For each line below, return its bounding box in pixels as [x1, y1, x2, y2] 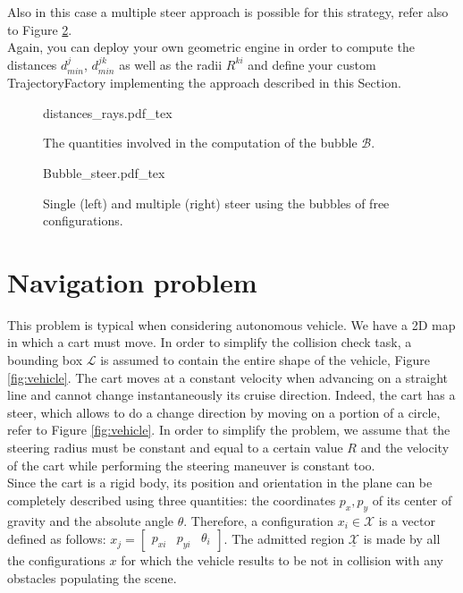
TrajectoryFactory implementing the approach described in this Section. [7, 73, 401, 92]
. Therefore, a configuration [183, 511, 334, 529]
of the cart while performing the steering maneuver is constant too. [7, 455, 375, 474]
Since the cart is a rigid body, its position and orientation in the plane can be [7, 473, 433, 492]
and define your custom [248, 55, 376, 73]
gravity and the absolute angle [7, 511, 174, 529]
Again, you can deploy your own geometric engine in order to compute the [7, 38, 415, 56]
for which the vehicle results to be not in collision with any [121, 551, 443, 570]
